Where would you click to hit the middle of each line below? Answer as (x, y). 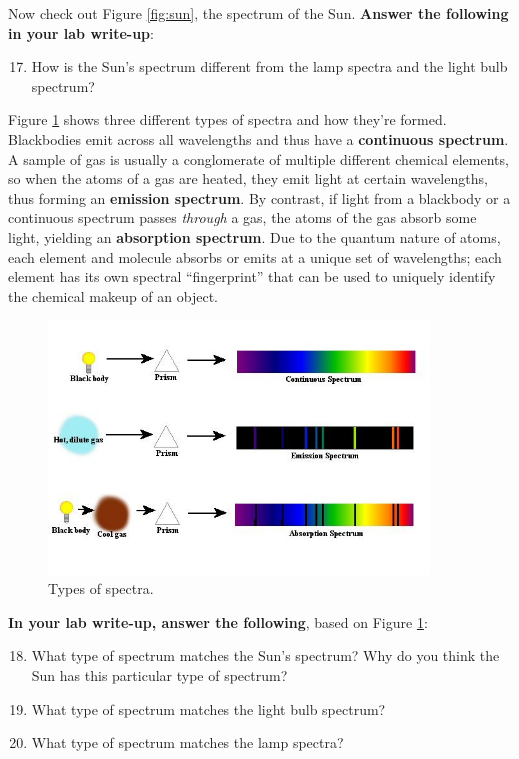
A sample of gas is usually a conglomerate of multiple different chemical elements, (258, 158)
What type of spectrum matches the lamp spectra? (187, 742)
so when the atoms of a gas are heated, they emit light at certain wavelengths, (248, 178)
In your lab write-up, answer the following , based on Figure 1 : (218, 621)
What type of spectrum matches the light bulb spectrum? (208, 708)
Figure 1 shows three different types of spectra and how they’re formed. (227, 119)
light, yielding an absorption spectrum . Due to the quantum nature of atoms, (254, 236)
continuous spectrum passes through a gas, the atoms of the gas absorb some (242, 217)
